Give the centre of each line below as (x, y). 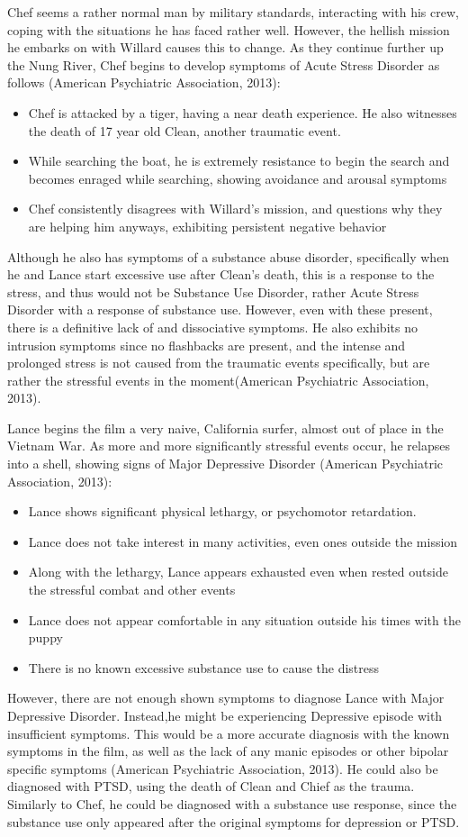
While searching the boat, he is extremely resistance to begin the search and (239, 161)
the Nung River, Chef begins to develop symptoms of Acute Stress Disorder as (224, 64)
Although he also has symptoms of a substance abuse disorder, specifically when (229, 256)
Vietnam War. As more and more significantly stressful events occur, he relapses (229, 446)
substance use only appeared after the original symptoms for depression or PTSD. (234, 821)
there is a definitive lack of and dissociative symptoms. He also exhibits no (212, 327)
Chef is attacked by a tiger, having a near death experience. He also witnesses (243, 112)
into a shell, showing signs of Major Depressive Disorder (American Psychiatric (225, 464)
